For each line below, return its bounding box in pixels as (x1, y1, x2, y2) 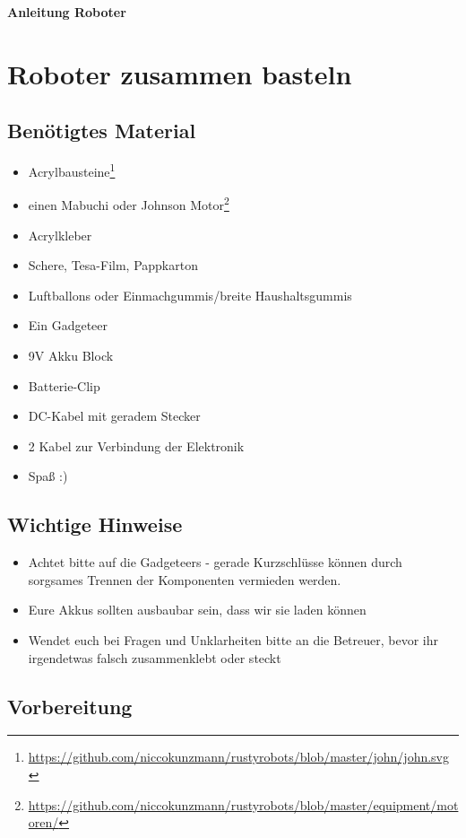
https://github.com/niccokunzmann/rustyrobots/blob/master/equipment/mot (28, 795, 459, 814)
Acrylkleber (28, 225, 92, 244)
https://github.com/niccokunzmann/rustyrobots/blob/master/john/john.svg (28, 747, 450, 766)
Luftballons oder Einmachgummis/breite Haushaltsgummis (28, 285, 352, 304)
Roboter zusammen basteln (7, 55, 352, 92)
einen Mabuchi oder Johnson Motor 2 (28, 193, 229, 214)
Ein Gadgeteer (28, 316, 108, 335)
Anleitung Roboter (7, 3, 126, 21)
